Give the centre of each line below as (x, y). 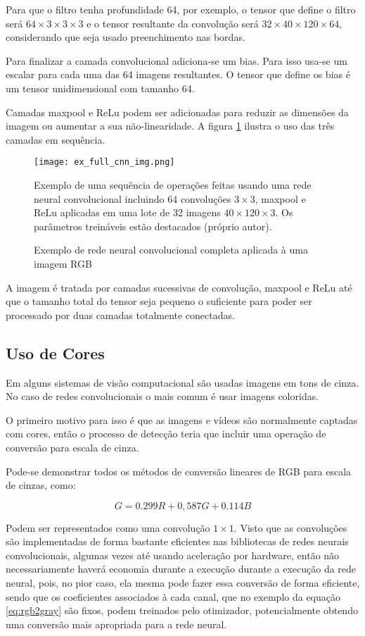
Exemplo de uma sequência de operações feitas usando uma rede (173, 185)
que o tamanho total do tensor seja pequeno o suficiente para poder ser (159, 301)
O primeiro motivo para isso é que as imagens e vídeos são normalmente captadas (182, 419)
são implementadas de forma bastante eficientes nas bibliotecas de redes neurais (177, 541)
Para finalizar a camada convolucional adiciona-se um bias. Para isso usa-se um (177, 60)
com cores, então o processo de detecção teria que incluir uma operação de (166, 434)
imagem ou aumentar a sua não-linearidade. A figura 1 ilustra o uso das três (170, 126)
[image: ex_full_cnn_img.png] (104, 162)
